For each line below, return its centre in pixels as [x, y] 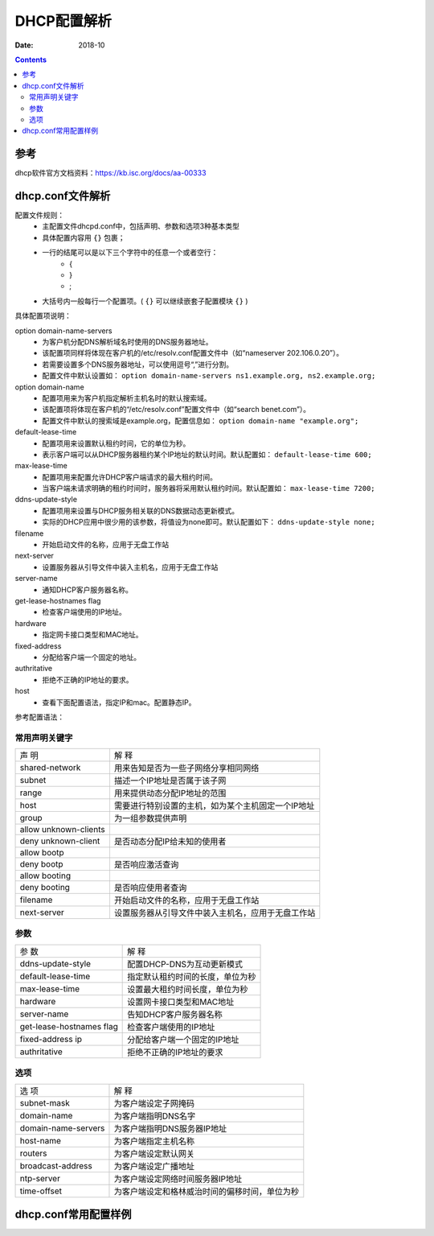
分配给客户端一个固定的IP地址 [183, 1040]
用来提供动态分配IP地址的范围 [170, 793]
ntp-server [40, 1178]
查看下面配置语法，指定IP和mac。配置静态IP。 [119, 702]
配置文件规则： [39, 215]
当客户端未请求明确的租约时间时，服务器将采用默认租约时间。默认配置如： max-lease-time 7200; [209, 488]
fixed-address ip [51, 1039]
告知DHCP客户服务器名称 [175, 1014]
